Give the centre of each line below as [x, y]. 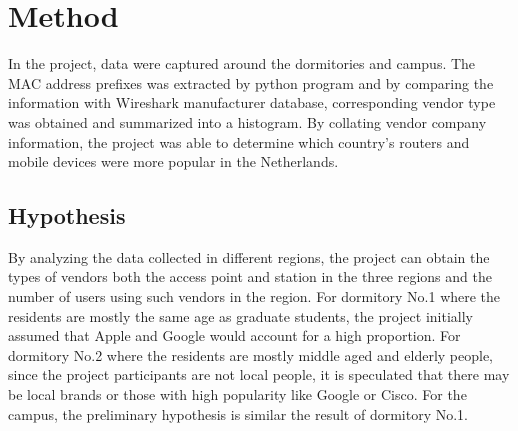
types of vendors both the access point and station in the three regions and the [250, 276]
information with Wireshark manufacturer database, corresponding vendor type [252, 102]
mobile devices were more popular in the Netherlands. [173, 161]
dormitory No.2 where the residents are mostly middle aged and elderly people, [251, 354]
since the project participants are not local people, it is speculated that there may [259, 374]
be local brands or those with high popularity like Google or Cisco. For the [237, 394]
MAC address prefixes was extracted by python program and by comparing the [251, 82]
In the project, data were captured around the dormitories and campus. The [242, 63]
